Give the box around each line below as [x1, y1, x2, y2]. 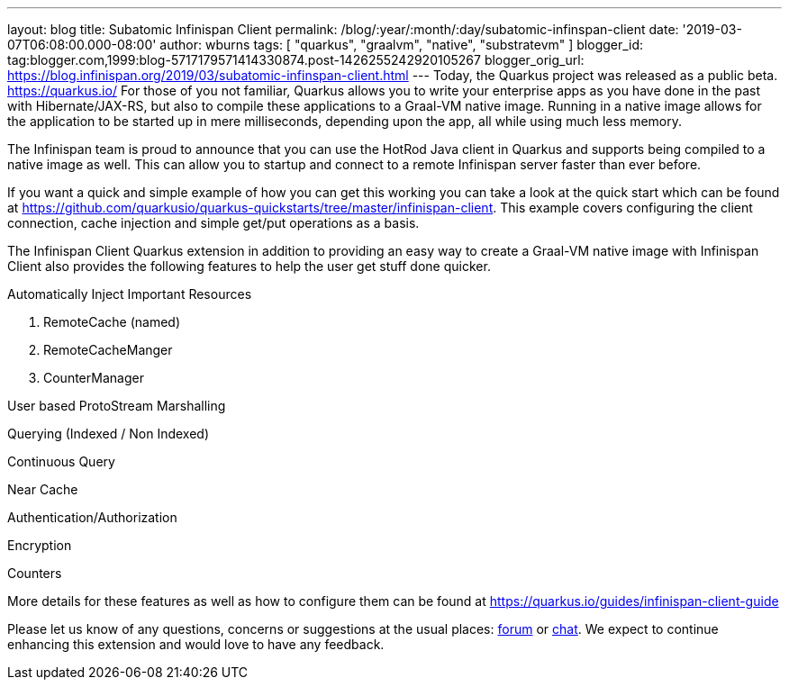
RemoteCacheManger [43, 342, 173, 357]
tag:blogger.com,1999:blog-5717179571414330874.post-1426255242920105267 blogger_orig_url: [7, 52, 585, 68]
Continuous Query [7, 454, 115, 469]
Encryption [7, 538, 72, 553]
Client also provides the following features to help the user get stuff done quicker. [7, 258, 491, 274]
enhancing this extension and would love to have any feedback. [7, 637, 385, 652]
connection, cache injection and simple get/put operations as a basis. [7, 215, 420, 231]
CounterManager [43, 370, 144, 385]
